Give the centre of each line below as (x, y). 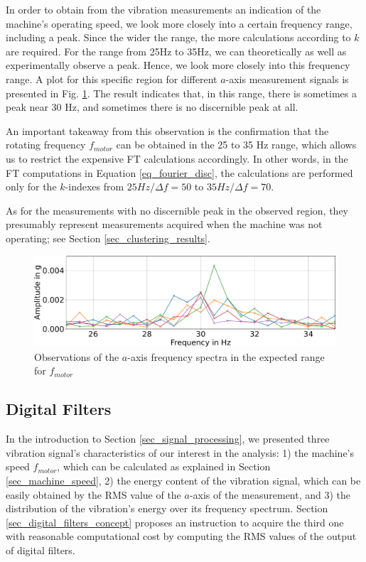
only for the (31, 187)
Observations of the (77, 356)
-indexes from (95, 187)
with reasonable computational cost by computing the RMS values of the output (181, 536)
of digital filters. (41, 550)
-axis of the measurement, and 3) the (270, 494)
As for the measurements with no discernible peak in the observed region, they (177, 210)
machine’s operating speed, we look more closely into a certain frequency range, (179, 23)
